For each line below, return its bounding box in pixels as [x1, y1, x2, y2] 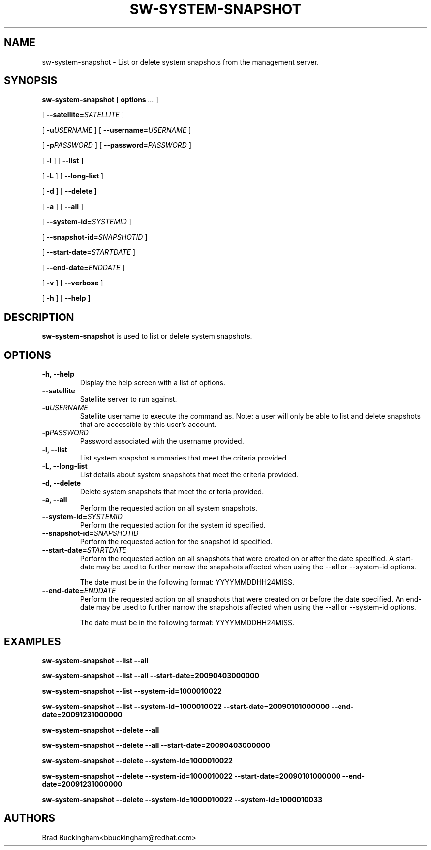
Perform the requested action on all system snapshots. [80, 504, 257, 513]
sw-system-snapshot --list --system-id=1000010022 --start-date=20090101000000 [42, 702, 330, 710]
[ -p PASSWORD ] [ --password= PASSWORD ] [42, 141, 191, 150]
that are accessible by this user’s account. [80, 420, 216, 429]
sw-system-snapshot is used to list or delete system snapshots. [42, 332, 252, 341]
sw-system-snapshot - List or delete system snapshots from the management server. [42, 57, 319, 66]
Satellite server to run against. [80, 395, 177, 404]
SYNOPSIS [4, 74, 58, 87]
